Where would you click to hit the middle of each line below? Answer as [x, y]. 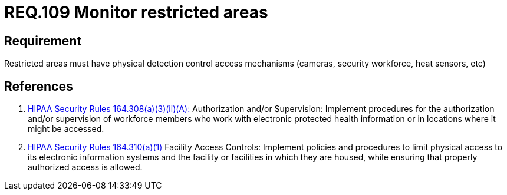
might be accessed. [66, 129]
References [39, 86]
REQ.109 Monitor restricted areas [136, 12]
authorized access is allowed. [85, 167]
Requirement [43, 41]
